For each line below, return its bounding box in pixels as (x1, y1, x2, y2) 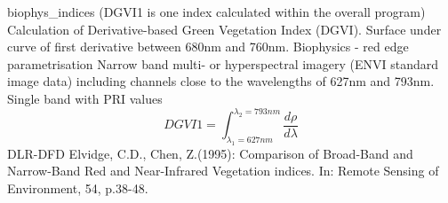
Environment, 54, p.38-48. (7, 179, 148, 197)
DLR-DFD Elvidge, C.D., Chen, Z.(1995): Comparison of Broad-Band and (7, 144, 413, 162)
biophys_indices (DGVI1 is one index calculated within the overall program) (7, 3, 426, 20)
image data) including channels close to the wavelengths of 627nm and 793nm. (7, 72, 435, 90)
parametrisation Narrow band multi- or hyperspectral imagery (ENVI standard (7, 54, 438, 73)
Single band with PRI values (7, 89, 163, 107)
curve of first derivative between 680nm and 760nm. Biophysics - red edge (7, 37, 409, 56)
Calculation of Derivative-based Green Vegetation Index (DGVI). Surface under (7, 20, 442, 38)
